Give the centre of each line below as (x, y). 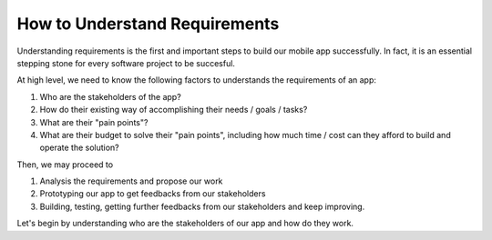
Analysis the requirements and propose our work (131, 181)
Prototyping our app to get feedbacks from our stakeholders (153, 194)
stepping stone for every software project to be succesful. (126, 63)
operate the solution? (80, 148)
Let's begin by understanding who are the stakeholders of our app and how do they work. (185, 224)
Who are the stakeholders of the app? (110, 96)
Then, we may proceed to (65, 165)
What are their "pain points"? (94, 122)
